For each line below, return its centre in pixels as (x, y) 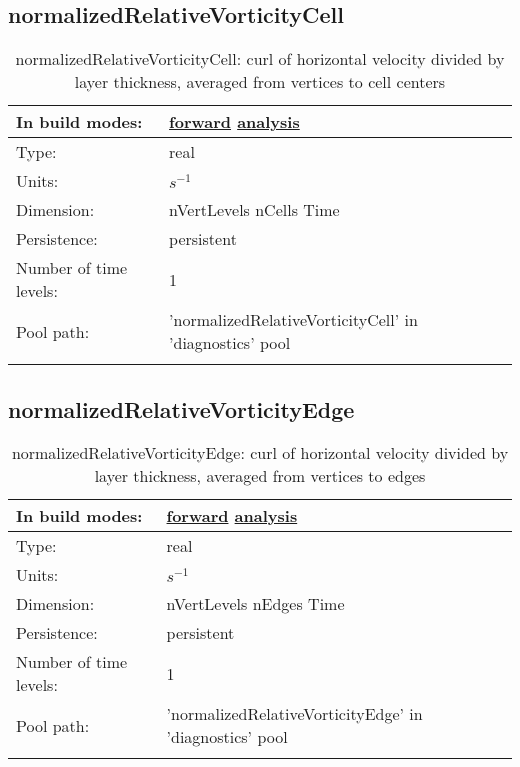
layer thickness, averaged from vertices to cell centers (260, 82)
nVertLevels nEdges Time (255, 604)
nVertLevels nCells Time (254, 210)
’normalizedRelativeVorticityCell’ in (293, 320)
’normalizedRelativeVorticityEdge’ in (294, 714)
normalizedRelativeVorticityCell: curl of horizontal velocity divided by (260, 59)
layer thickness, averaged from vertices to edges (260, 476)
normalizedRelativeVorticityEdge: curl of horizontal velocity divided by (260, 453)
